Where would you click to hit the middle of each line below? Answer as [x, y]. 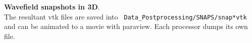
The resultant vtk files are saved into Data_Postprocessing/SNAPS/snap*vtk [125, 16]
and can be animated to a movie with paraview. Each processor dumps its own [126, 26]
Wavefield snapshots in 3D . [52, 6]
